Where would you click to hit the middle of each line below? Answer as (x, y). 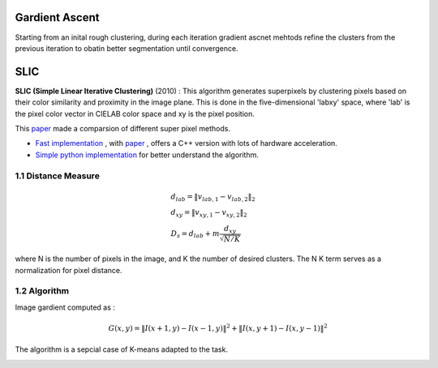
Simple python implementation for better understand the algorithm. (147, 155)
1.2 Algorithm (42, 291)
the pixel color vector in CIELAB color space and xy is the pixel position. (135, 113)
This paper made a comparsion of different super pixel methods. (123, 128)
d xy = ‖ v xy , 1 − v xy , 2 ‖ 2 (209, 213)
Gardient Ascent (58, 17)
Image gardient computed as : (65, 307)
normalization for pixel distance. (69, 270)
